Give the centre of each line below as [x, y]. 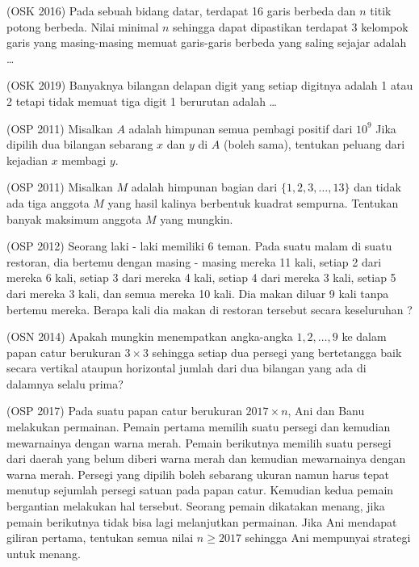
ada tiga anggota [48, 202]
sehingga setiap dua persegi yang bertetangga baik [277, 352]
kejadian [27, 160]
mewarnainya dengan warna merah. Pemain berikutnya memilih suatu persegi [199, 442]
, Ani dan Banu [326, 411]
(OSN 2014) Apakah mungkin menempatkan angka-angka [150, 336]
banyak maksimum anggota [74, 218]
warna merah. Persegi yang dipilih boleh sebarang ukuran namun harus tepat [198, 474]
